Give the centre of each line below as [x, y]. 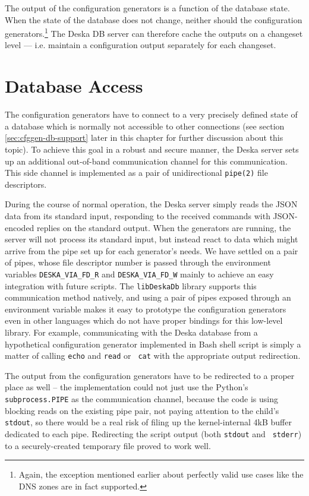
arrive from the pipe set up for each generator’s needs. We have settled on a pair [152, 250]
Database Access [74, 86]
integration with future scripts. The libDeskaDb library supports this [131, 285]
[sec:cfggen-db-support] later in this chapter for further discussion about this [144, 138]
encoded [20, 227]
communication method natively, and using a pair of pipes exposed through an [148, 297]
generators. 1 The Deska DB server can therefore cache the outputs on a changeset [154, 32]
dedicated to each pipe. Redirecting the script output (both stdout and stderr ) [153, 433]
